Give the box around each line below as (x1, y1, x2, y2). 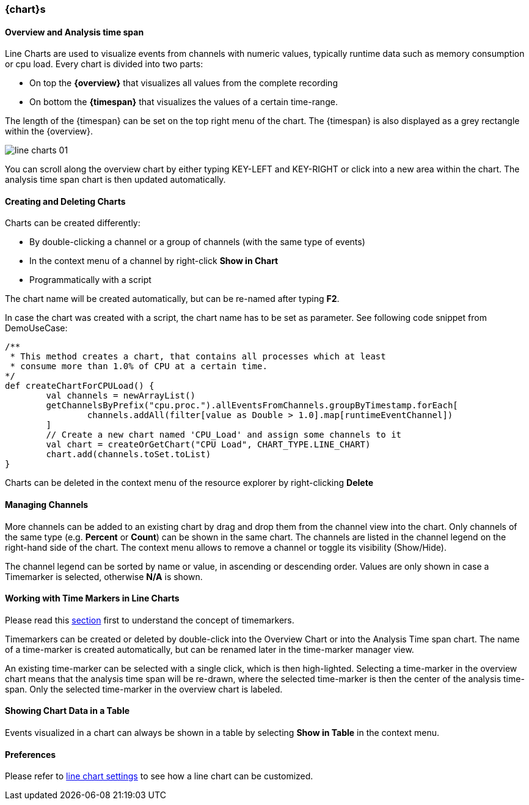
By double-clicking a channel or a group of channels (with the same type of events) (29, 237, 365, 248)
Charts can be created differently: (5, 218, 140, 229)
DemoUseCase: (5, 323, 68, 334)
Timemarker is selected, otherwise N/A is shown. (5, 571, 203, 582)
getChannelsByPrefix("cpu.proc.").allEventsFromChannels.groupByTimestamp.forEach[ (46, 400, 458, 411)
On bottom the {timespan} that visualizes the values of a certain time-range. (29, 97, 338, 108)
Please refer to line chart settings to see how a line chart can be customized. (5, 771, 313, 782)
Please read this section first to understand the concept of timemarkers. (5, 614, 294, 625)
